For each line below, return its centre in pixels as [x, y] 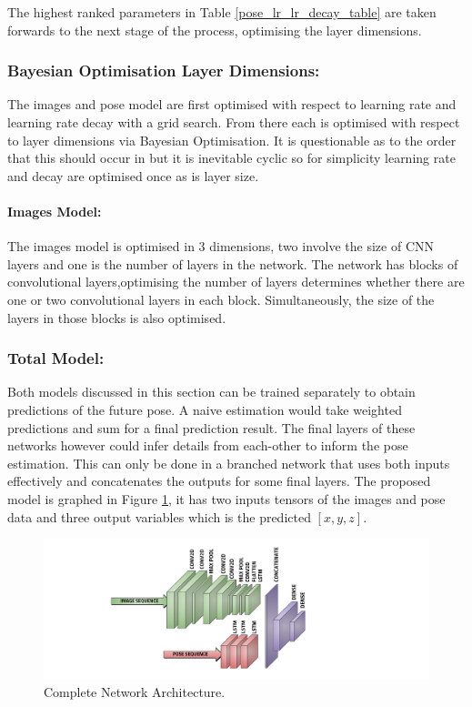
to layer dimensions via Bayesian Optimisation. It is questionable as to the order [232, 140]
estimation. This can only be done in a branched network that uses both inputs [229, 463]
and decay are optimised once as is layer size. [133, 175]
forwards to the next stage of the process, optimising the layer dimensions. [215, 30]
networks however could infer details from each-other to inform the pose [208, 445]
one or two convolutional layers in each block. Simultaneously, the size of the [221, 299]
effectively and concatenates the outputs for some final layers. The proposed [219, 481]
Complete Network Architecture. [135, 692]
